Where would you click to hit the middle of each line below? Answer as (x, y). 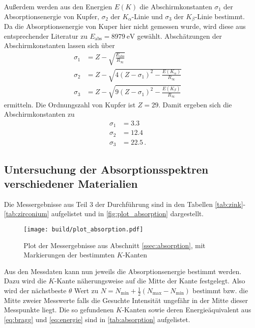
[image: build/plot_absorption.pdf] (84, 229)
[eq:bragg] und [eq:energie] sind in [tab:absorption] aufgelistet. (97, 319)
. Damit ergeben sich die (195, 104)
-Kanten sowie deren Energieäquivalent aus (187, 310)
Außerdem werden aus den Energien (58, 6)
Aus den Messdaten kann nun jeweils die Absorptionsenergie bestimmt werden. (123, 271)
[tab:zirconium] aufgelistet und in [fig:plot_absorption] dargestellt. (104, 214)
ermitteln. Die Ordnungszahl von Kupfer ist (70, 104)
